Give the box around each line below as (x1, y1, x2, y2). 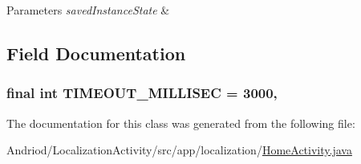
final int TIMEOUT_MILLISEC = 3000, (6, 83, 278, 103)
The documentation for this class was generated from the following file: (6, 114, 355, 131)
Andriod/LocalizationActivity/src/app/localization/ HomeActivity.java (6, 141, 352, 158)
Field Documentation (6, 40, 186, 65)
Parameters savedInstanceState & (6, 2, 170, 18)
